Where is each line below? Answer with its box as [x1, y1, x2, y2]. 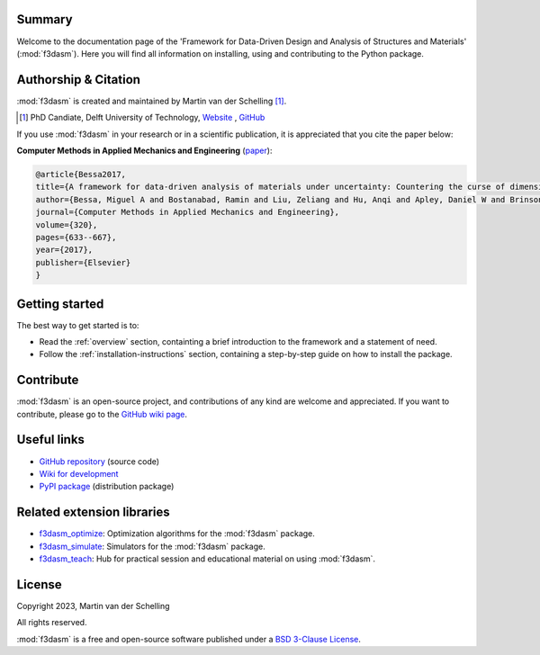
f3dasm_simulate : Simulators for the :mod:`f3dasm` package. [39, 541, 265, 552]
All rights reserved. [16, 617, 87, 628]
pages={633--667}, [35, 232, 117, 242]
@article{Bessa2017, [35, 169, 126, 179]
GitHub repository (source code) [39, 455, 160, 467]
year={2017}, [35, 245, 94, 256]
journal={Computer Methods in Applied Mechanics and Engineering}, [35, 207, 340, 218]
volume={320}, [35, 220, 98, 229]
